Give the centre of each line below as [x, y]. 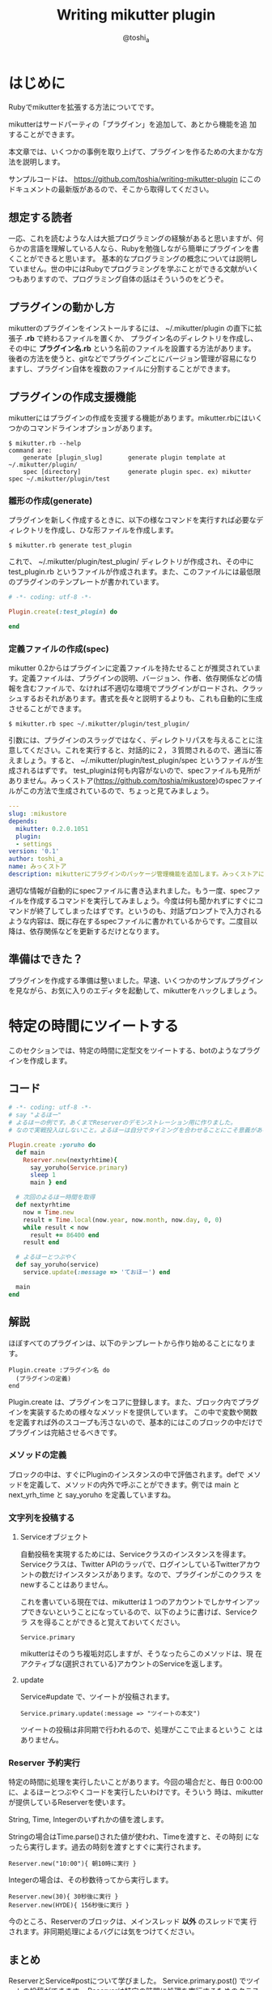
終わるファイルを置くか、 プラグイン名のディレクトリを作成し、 [150, 338]
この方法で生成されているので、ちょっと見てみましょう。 [118, 791]
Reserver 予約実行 [45, 1763]
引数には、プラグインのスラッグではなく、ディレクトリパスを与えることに [132, 740]
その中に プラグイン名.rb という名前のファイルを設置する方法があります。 [132, 349]
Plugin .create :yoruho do [52, 1145]
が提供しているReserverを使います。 [69, 1803]
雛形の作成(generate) [51, 501]
